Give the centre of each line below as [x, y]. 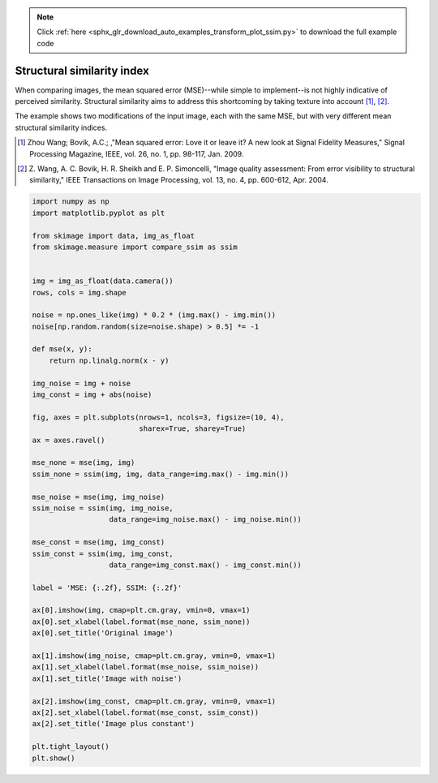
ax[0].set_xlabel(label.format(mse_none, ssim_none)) [141, 622]
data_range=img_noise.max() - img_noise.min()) [205, 520]
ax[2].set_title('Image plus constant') [113, 724]
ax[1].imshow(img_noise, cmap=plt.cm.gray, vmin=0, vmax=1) [154, 656]
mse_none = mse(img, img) [84, 463]
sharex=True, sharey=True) [193, 429]
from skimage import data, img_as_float [113, 236]
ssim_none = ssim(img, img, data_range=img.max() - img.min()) [161, 474]
